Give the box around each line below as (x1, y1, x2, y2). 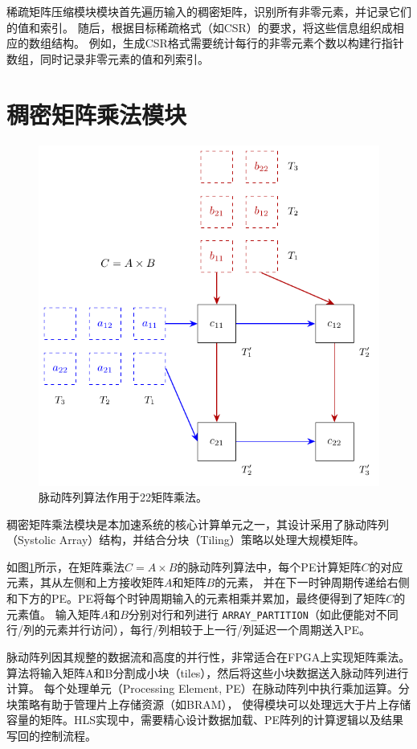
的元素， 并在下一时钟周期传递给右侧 (215, 574, 410, 591)
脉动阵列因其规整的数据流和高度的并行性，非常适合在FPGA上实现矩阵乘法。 (6, 648, 411, 665)
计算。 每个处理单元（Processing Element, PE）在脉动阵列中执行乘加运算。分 (6, 680, 410, 697)
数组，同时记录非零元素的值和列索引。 (6, 50, 209, 67)
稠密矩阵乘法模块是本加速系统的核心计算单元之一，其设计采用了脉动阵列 (6, 515, 389, 532)
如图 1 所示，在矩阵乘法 (6, 558, 125, 575)
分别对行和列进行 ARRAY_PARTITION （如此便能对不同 (128, 605, 399, 622)
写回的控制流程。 (6, 726, 96, 743)
